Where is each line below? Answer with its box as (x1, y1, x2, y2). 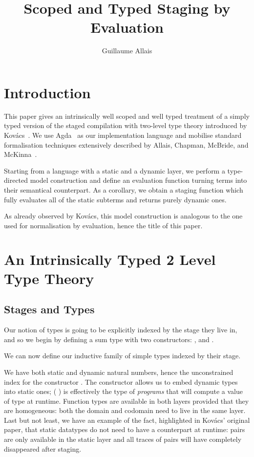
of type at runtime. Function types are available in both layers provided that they (4, 395, 249, 406)
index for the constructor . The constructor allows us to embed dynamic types (4, 376, 238, 387)
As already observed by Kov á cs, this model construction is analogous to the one (4, 211, 243, 221)
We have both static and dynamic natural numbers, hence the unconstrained (4, 367, 233, 377)
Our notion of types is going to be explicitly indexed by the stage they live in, (4, 325, 237, 335)
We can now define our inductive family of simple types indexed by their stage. (4, 350, 241, 361)
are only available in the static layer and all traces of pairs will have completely (4, 434, 242, 444)
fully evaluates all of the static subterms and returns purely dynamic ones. (4, 194, 227, 204)
